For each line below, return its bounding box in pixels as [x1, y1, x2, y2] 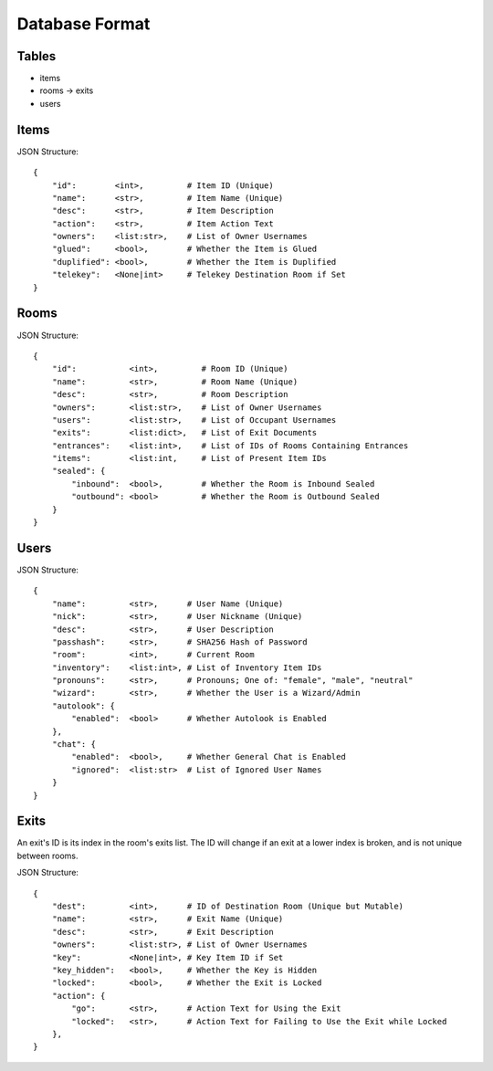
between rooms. [16, 850, 79, 861]
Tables [16, 48, 57, 64]
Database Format [16, 14, 151, 34]
